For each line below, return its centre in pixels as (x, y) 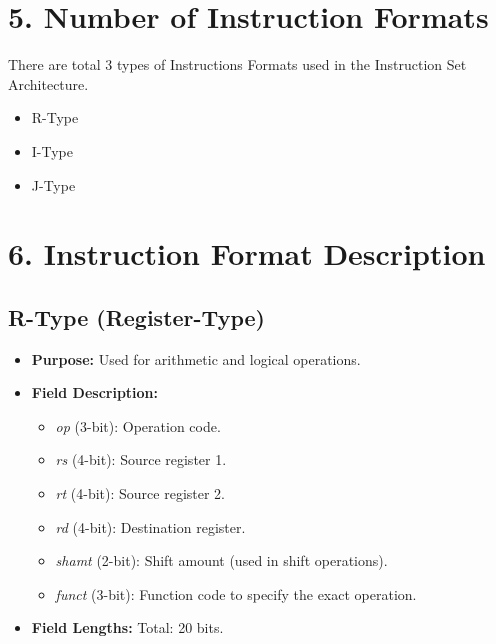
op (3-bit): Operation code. (138, 425)
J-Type (53, 184)
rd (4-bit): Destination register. (150, 526)
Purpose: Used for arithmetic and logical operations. (196, 358)
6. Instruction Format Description (247, 253)
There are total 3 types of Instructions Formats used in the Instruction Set (237, 64)
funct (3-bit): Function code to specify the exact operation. (236, 593)
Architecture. (48, 83)
